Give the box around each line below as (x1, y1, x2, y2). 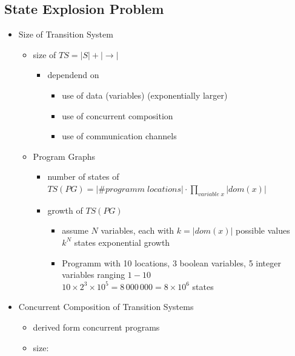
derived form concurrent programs (33, 320, 160, 333)
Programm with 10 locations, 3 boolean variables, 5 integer (62, 256, 281, 269)
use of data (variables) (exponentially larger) (62, 88, 228, 101)
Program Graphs (33, 150, 95, 162)
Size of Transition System (18, 28, 113, 41)
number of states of (47, 170, 119, 183)
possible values (236, 224, 290, 237)
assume (62, 224, 88, 237)
